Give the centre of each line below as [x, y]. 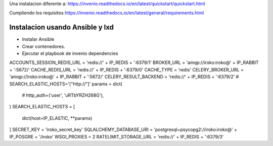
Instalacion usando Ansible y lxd [61, 27]
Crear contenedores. [43, 46]
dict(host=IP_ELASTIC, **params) [57, 118]
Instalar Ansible [38, 39]
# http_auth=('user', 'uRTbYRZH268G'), [63, 95]
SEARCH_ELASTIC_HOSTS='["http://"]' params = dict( [66, 84]
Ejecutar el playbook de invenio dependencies [70, 53]
